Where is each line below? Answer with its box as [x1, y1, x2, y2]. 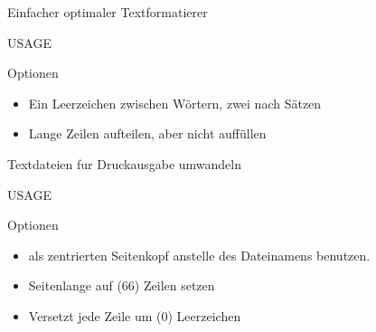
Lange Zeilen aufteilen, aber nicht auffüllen [28, 124, 267, 143]
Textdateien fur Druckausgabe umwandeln [7, 154, 241, 173]
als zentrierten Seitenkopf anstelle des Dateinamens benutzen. [28, 245, 371, 264]
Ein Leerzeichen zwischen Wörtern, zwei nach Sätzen [28, 93, 322, 112]
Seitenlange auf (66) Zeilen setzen [28, 276, 215, 295]
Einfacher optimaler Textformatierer [7, 3, 208, 21]
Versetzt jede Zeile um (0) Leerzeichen [28, 306, 241, 325]
